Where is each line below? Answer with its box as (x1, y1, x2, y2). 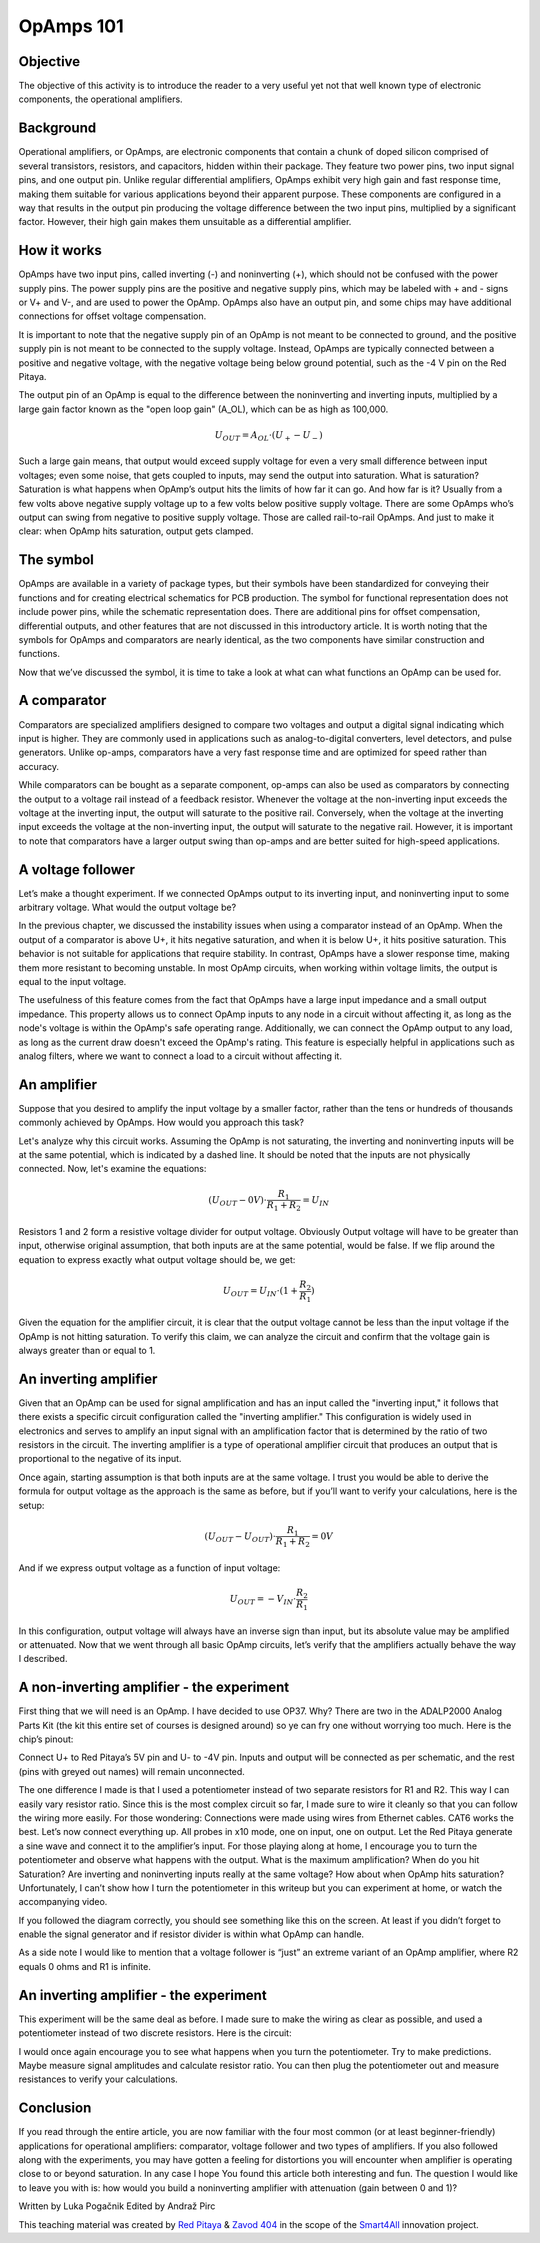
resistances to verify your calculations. (18, 2073, 179, 2085)
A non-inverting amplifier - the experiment (18, 1679, 290, 1696)
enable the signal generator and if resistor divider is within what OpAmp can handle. (18, 1928, 365, 1940)
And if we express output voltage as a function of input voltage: (18, 1562, 281, 1574)
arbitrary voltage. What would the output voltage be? (18, 901, 237, 913)
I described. (18, 1653, 68, 1665)
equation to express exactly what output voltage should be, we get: (18, 1253, 296, 1265)
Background (18, 120, 97, 137)
